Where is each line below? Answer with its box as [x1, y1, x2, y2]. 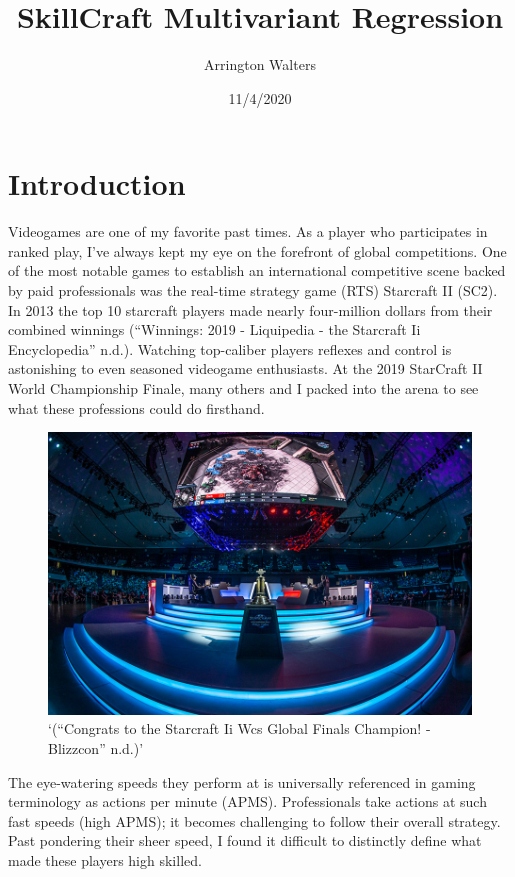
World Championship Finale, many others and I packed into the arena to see [8, 378, 479, 398]
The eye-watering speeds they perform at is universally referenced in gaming [8, 771, 476, 792]
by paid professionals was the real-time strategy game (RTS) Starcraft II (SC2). [8, 280, 498, 301]
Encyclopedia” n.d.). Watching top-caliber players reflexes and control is [8, 338, 452, 359]
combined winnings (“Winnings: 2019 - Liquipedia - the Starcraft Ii [8, 319, 421, 340]
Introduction [8, 163, 186, 204]
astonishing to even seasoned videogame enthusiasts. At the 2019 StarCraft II [8, 358, 483, 379]
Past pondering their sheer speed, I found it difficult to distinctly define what [8, 830, 482, 851]
